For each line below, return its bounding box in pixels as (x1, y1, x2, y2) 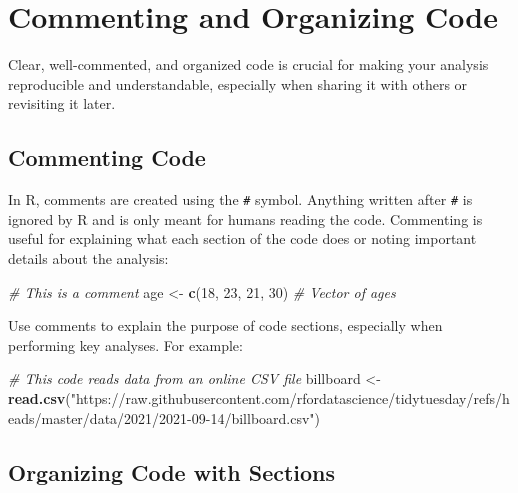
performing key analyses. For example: (8, 334, 243, 355)
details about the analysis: (8, 247, 169, 268)
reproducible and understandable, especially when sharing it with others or (8, 73, 468, 94)
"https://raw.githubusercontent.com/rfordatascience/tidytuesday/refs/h (70, 387, 510, 408)
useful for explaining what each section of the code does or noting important (8, 228, 477, 249)
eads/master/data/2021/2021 (8, 407, 188, 428)
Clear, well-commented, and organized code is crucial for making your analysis (8, 54, 489, 75)
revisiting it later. (8, 93, 116, 114)
